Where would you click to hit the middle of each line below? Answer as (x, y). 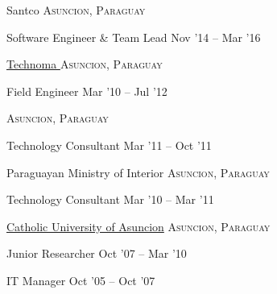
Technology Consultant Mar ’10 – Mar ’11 (110, 199)
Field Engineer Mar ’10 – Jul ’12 (87, 91)
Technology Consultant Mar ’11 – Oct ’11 (109, 145)
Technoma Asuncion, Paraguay (85, 64)
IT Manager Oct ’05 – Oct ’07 (81, 280)
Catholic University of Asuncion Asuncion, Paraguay (138, 226)
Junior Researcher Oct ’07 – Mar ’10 (97, 253)
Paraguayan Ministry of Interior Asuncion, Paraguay (138, 172)
